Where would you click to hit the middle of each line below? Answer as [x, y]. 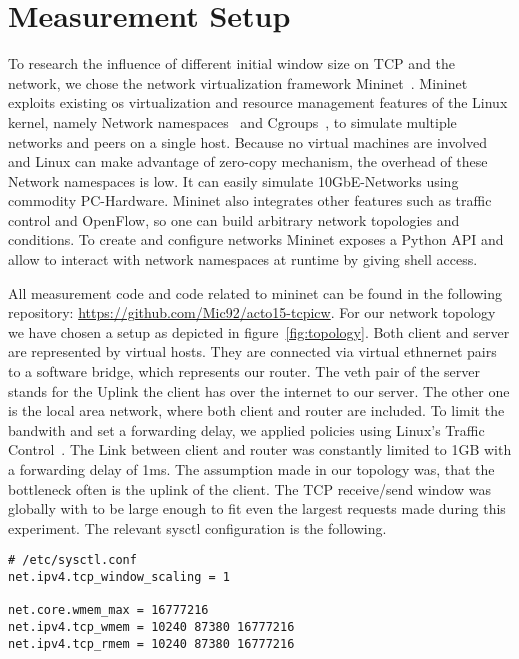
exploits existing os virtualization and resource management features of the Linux [258, 102]
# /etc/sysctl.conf [72, 560]
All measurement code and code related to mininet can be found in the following [255, 292]
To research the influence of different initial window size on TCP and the [231, 63]
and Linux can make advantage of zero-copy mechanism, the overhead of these [248, 161]
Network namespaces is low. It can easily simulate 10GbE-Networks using [233, 180]
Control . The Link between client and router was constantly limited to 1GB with [260, 449]
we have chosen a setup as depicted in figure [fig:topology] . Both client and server [259, 331]
